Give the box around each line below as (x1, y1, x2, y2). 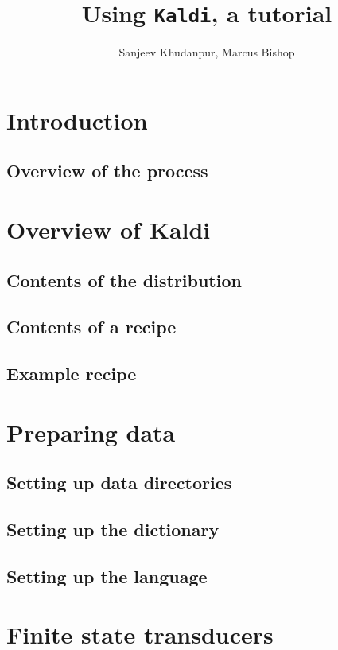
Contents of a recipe (6, 314, 177, 339)
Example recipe (6, 361, 137, 386)
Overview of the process (6, 158, 208, 183)
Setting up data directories (6, 470, 232, 495)
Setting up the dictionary (6, 517, 220, 542)
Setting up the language (6, 563, 208, 588)
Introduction (6, 103, 148, 136)
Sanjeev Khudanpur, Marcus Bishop (118, 44, 295, 60)
